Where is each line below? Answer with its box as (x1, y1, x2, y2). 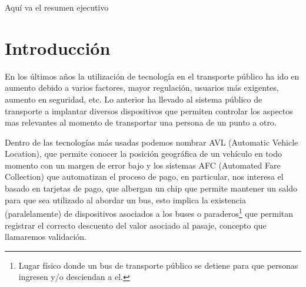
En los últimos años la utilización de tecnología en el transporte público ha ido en (5, 70, 300, 82)
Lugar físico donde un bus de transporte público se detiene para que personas (18, 259, 298, 271)
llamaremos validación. (5, 230, 87, 243)
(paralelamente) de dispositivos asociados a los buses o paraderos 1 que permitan (5, 206, 294, 219)
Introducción (5, 35, 111, 60)
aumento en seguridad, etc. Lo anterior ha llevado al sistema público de (5, 93, 262, 105)
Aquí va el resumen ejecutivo (5, 1, 109, 13)
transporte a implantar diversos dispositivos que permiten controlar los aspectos (5, 104, 293, 117)
